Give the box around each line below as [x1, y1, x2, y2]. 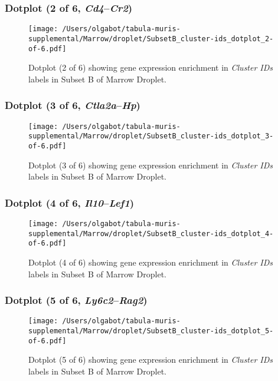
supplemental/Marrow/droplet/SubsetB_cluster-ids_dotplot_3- [28, 132, 274, 141]
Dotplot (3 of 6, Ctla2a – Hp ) [5, 98, 140, 112]
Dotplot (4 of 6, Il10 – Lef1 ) [5, 195, 135, 210]
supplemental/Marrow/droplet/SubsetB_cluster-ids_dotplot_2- [28, 34, 274, 43]
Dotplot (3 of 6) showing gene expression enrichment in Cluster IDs [28, 158, 273, 171]
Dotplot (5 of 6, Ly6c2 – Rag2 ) [5, 293, 148, 307]
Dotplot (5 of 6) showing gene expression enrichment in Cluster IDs [28, 353, 273, 366]
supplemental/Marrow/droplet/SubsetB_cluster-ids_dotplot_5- [28, 327, 274, 335]
